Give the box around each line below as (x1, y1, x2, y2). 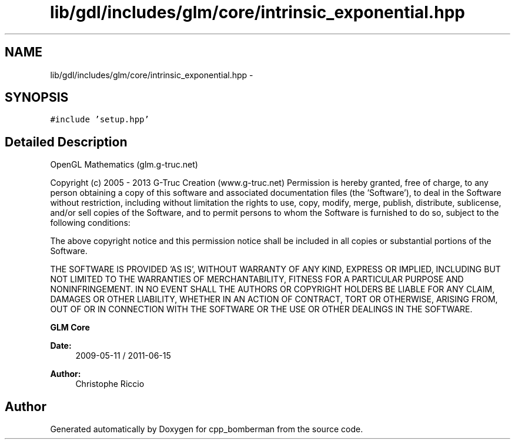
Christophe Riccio (75, 379, 145, 389)
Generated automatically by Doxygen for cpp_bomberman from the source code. (50, 424, 363, 435)
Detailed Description (5, 134, 128, 149)
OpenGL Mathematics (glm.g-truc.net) (50, 159, 198, 170)
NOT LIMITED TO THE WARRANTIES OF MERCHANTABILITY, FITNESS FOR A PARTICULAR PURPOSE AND (50, 274, 464, 285)
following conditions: (50, 218, 131, 228)
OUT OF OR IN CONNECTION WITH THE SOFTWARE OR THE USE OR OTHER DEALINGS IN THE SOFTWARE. (50, 304, 473, 315)
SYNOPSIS (5, 90, 69, 105)
